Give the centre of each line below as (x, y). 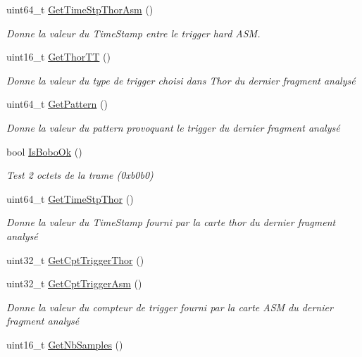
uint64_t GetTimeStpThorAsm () (80, 9)
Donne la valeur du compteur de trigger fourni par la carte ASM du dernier (170, 307)
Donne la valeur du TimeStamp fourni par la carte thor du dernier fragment (171, 222)
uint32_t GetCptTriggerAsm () (74, 283)
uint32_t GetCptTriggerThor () (75, 259)
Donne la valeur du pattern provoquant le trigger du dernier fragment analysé (173, 127)
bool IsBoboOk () (44, 151)
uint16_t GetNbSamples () (65, 344)
